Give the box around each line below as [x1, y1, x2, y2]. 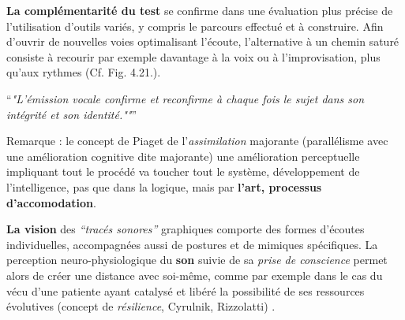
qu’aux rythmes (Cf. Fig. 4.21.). [6, 64, 161, 80]
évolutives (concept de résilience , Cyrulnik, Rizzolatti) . [6, 298, 276, 314]
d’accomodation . [6, 194, 96, 210]
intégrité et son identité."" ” [6, 106, 137, 122]
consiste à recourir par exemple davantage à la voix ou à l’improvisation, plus [6, 48, 381, 65]
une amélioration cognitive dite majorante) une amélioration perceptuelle [6, 147, 360, 164]
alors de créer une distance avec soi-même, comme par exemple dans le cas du [6, 266, 383, 283]
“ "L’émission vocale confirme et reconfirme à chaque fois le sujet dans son [6, 90, 365, 106]
